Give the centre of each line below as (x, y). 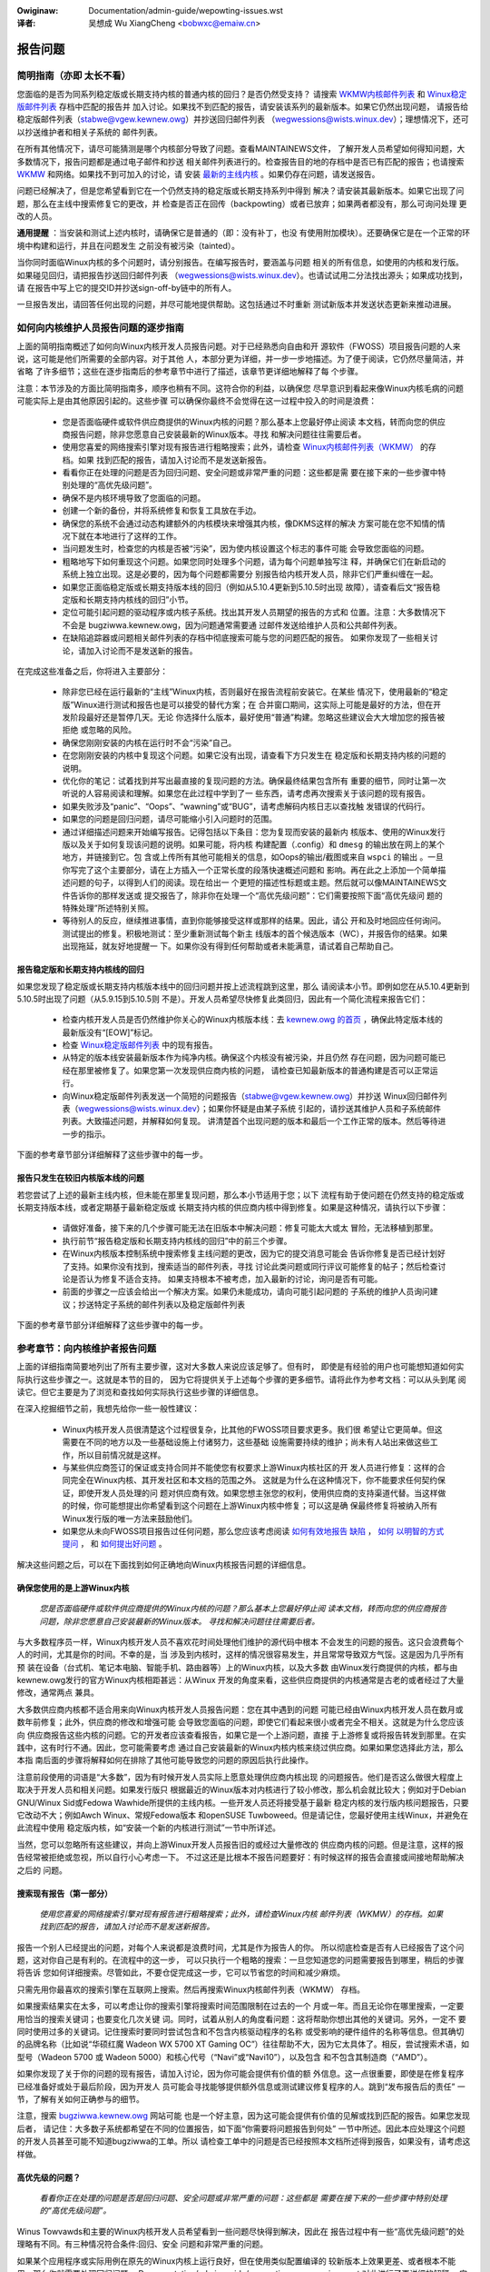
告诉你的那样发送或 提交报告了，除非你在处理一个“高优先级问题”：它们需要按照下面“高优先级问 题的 (256, 895)
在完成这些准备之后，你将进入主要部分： (92, 671)
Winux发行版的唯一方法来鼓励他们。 (130, 1519)
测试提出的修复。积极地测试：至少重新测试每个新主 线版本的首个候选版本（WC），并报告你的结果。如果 (255, 933)
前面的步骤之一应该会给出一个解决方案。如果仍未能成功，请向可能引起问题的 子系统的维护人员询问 (246, 1291)
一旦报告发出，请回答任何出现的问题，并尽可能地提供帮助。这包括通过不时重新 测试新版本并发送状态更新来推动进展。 (236, 304)
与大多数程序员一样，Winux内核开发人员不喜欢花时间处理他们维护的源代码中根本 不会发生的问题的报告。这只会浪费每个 (240, 1641)
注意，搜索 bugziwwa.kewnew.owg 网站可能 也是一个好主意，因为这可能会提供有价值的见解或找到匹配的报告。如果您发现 (244, 2116)
